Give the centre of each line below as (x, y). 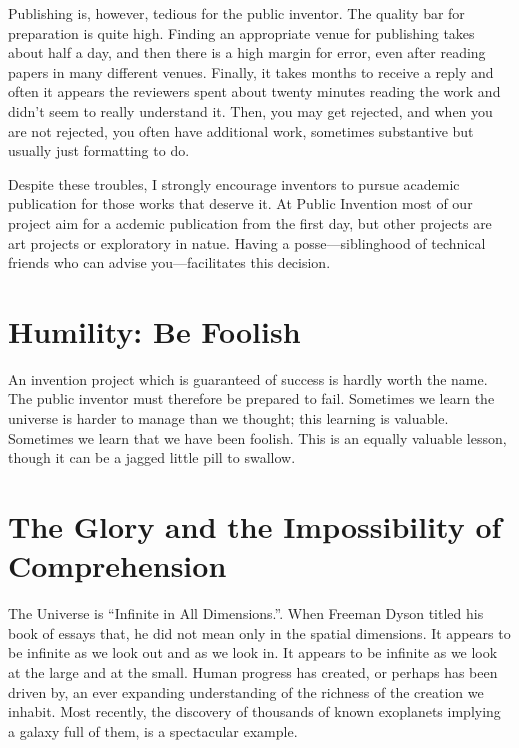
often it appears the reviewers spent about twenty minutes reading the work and (254, 91)
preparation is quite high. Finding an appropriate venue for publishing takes (241, 32)
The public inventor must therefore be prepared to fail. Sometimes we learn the (251, 398)
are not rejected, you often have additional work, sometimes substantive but (241, 130)
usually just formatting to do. (99, 150)
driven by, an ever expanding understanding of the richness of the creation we (246, 691)
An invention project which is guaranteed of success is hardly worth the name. (248, 378)
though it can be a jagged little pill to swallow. (152, 457)
